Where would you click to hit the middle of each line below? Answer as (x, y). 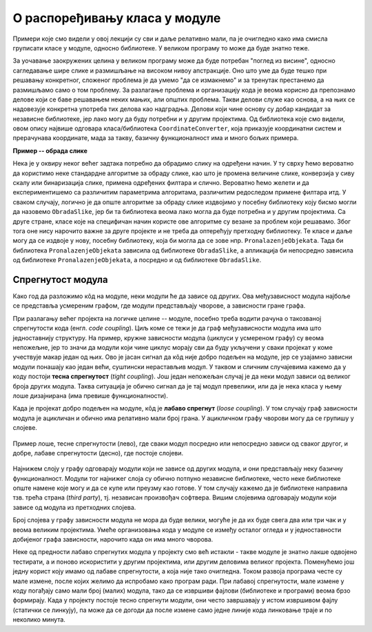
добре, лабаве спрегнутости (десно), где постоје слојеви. (98, 453)
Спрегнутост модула (60, 279)
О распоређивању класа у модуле (117, 18)
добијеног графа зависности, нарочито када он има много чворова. (113, 540)
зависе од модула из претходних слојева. (74, 507)
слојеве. (25, 428)
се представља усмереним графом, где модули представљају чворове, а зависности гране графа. (159, 306)
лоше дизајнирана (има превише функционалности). (90, 395)
